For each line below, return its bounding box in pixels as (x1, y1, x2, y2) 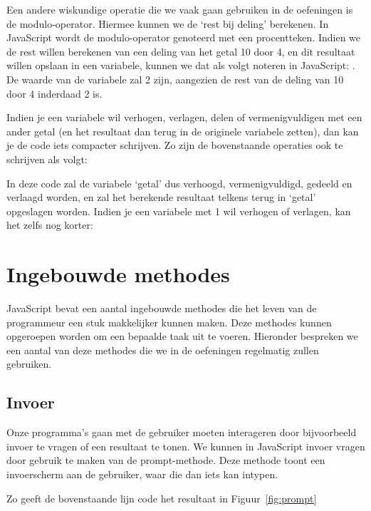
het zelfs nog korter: (6, 217, 93, 232)
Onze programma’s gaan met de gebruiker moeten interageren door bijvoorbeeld (6, 425, 357, 440)
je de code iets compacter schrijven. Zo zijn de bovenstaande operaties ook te (6, 138, 343, 153)
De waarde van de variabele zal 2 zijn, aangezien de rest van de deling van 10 (6, 71, 344, 86)
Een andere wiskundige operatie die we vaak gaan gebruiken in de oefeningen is (6, 2, 353, 16)
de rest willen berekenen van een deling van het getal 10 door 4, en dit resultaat (6, 43, 355, 58)
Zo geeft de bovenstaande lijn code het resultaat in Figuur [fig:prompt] (6, 490, 317, 505)
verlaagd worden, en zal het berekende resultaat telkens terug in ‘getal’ (6, 190, 316, 205)
